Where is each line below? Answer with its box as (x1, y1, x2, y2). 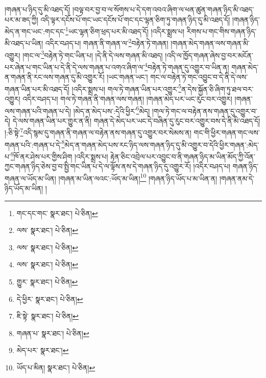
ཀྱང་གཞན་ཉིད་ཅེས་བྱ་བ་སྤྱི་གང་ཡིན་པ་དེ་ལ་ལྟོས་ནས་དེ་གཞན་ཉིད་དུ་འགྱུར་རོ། (5, 161, 191, 172)
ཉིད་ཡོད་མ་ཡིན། (5, 183, 43, 194)
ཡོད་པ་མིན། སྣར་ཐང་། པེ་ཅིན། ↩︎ (16, 362, 95, 372)
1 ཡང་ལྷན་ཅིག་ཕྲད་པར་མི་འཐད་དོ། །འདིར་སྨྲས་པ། (65, 25, 185, 36)
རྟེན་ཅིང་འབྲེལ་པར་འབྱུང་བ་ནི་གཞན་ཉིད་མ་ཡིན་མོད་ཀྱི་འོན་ (110, 151, 255, 161)
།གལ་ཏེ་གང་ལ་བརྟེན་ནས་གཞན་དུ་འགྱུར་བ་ (152, 105, 257, 116)
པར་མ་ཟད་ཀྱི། (5, 14, 38, 25)
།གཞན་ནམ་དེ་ (219, 173, 255, 183)
